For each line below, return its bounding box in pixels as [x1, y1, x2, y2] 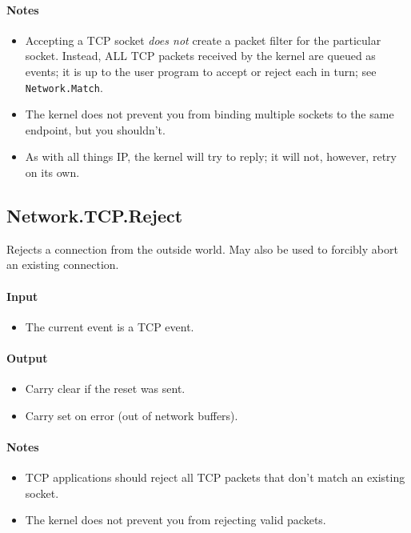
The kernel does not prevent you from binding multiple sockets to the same [25, 106, 394, 122]
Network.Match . [25, 78, 103, 95]
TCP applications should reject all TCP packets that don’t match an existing [25, 469, 405, 486]
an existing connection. [6, 256, 119, 273]
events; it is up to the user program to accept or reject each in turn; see [25, 62, 377, 79]
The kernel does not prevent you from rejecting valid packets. [25, 511, 326, 528]
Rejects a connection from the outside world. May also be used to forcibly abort [6, 240, 398, 257]
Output [6, 349, 48, 366]
